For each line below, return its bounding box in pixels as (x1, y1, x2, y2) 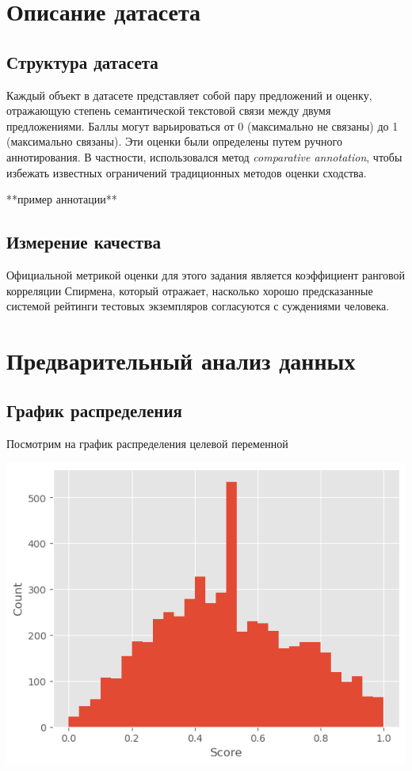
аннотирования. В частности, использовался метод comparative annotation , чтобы (6, 148, 402, 165)
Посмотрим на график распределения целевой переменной (6, 435, 288, 452)
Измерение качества (6, 230, 162, 254)
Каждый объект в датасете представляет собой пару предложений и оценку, (6, 86, 372, 103)
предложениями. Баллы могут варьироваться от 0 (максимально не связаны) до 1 (6, 117, 399, 134)
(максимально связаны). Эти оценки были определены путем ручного (6, 133, 342, 150)
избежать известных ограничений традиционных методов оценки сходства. (6, 164, 367, 180)
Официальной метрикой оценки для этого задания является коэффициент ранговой (6, 266, 406, 283)
